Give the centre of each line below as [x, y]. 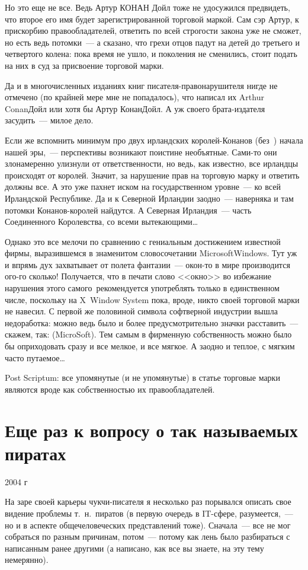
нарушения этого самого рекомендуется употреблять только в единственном [142, 288]
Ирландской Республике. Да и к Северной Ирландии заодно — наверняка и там [149, 198]
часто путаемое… [35, 357]
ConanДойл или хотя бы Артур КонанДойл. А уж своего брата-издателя [135, 108]
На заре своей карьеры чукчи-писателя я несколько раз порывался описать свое [148, 501]
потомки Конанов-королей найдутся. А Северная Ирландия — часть [128, 210]
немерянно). [27, 560]
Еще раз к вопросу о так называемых [151, 430]
